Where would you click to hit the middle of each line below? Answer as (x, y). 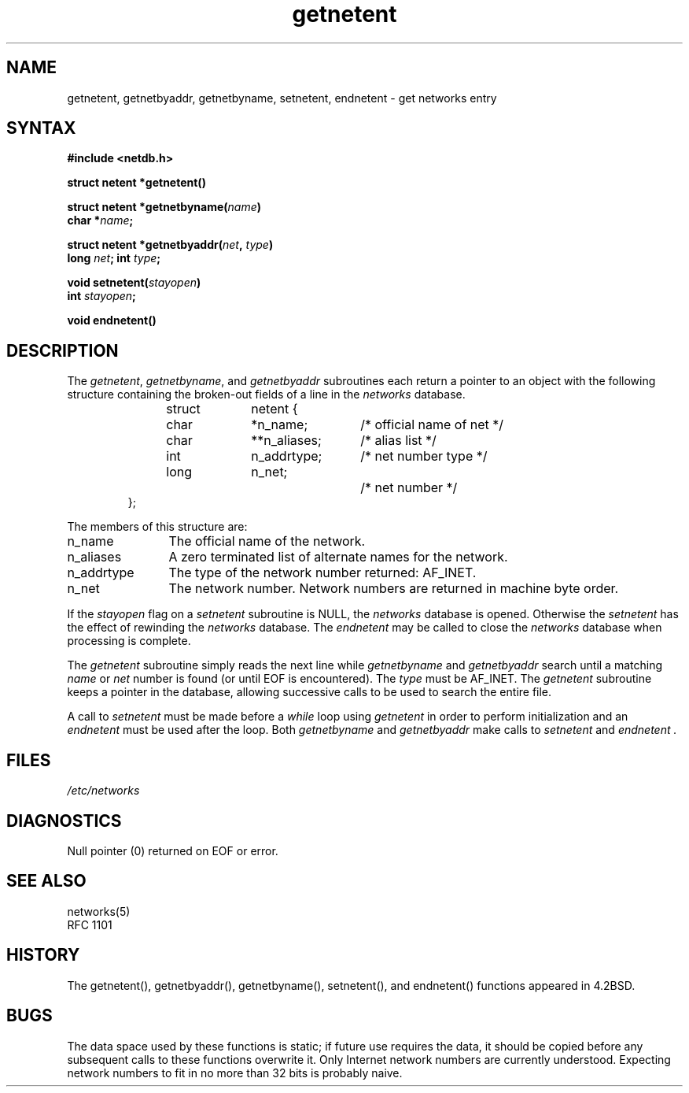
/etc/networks (103, 791)
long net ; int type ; (114, 258)
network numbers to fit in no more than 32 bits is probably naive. (235, 1073)
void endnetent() (112, 320)
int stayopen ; (101, 296)
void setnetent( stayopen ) (134, 283)
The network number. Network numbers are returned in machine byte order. (394, 589)
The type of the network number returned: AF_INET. (322, 573)
